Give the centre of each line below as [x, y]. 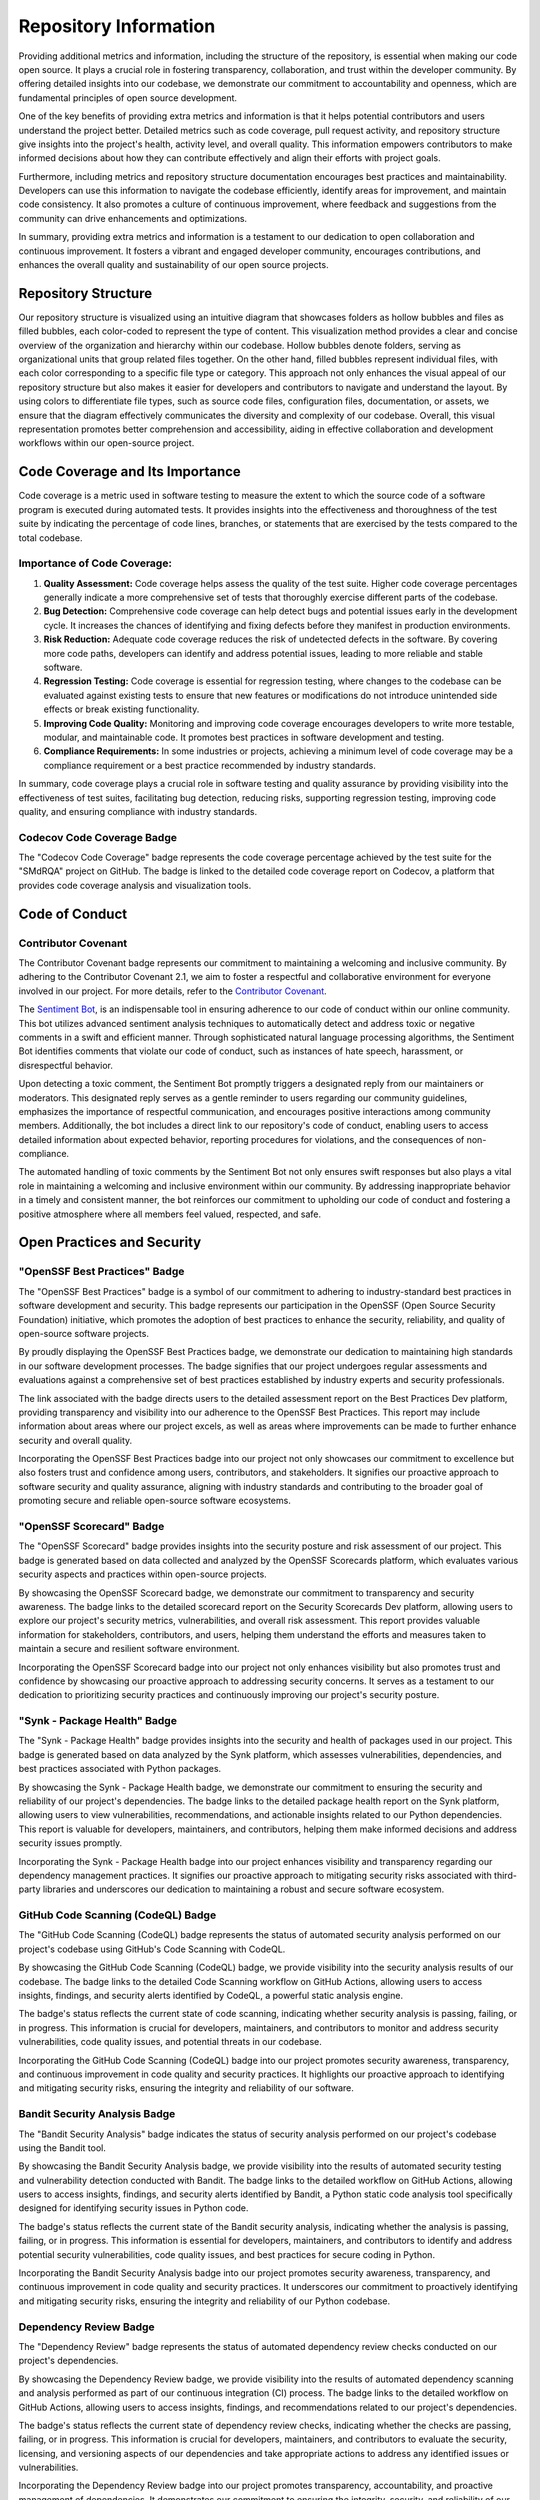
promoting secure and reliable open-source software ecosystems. [155, 1501]
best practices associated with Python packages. [120, 1769]
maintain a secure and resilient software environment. [129, 1649]
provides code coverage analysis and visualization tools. [135, 885]
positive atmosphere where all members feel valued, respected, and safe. [170, 1214]
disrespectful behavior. [66, 1065]
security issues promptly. [70, 1843]
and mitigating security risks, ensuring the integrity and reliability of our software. [186, 2088]
